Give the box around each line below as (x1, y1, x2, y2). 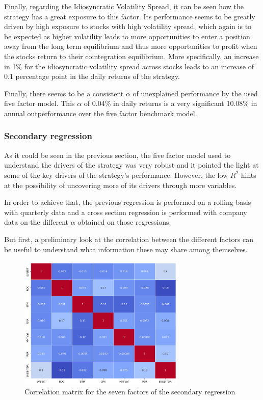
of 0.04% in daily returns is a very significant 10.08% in (84, 98, 257, 109)
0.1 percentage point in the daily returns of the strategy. (4, 71, 180, 82)
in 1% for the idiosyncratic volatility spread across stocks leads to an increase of (4, 61, 254, 71)
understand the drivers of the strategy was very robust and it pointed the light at (4, 159, 259, 170)
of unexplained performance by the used (133, 88, 258, 98)
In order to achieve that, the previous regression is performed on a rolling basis (4, 197, 251, 207)
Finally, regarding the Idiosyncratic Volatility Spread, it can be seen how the (4, 1, 244, 11)
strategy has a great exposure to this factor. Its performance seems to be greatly (4, 11, 255, 21)
